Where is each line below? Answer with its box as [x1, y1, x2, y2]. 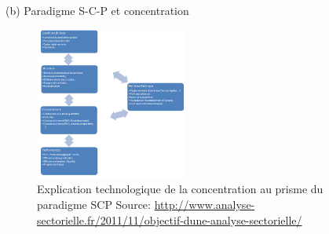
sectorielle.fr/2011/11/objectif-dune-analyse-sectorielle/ [37, 211, 302, 228]
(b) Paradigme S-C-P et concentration [5, 2, 189, 18]
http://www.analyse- [154, 196, 255, 213]
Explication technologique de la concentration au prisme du [37, 181, 324, 197]
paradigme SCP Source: [37, 196, 151, 213]
